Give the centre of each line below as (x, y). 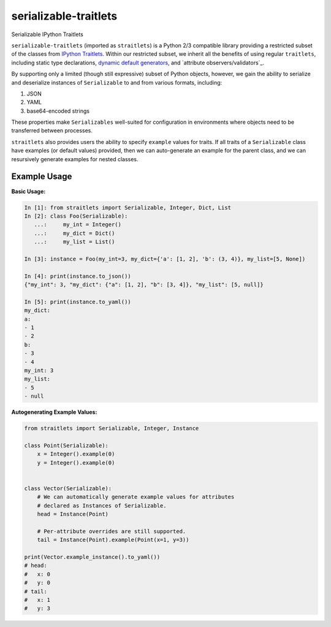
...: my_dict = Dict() (74, 233)
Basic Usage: (29, 191)
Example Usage (42, 177)
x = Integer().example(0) (76, 454)
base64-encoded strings (58, 111)
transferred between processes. (52, 131)
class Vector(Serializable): (68, 488)
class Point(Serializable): (66, 445)
